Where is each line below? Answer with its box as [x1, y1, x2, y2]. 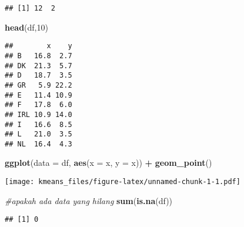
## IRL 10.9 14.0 [5, 110, 72, 119]
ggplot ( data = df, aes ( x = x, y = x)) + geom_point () [5, 156, 212, 169]
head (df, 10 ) [5, 21, 48, 33]
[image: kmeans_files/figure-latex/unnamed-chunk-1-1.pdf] [5, 178, 240, 186]
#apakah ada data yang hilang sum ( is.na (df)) [5, 194, 173, 206]
